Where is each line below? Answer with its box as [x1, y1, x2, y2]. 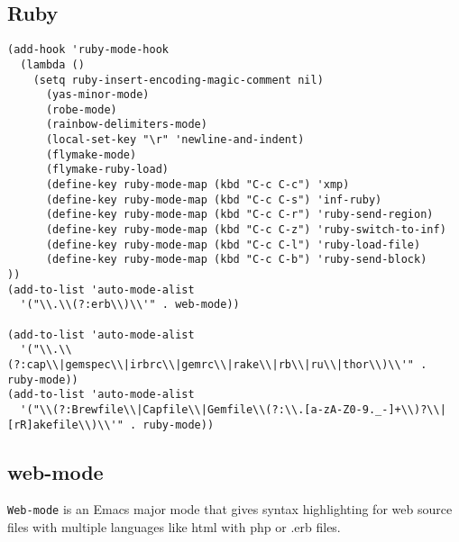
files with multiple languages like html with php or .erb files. [7, 518, 341, 537]
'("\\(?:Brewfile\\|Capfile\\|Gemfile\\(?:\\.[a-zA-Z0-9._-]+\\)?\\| [20, 402, 446, 416]
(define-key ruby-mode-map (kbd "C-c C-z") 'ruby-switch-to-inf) [45, 223, 446, 237]
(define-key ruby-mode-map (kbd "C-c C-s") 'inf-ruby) [45, 193, 382, 206]
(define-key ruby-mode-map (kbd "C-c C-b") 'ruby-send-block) [45, 253, 427, 266]
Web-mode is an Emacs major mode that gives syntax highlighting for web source [7, 500, 453, 519]
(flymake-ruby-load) [45, 163, 169, 176]
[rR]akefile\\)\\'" [7, 418, 124, 431]
